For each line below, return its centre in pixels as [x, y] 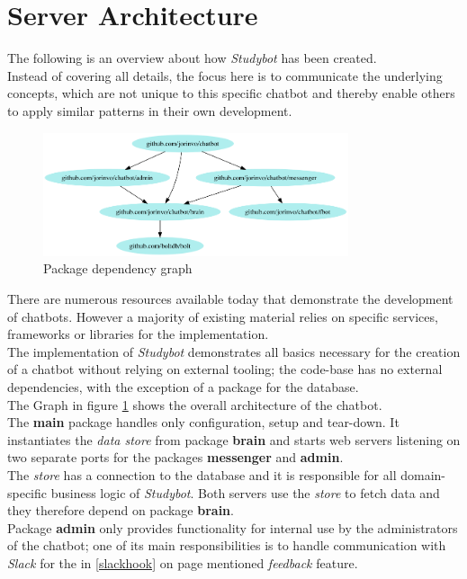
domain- [423, 474]
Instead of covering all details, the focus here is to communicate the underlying [225, 75]
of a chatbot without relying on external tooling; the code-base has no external [225, 369]
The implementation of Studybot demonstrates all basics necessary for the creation [234, 351]
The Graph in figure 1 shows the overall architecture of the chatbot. [195, 404]
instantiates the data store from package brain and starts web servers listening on [234, 439]
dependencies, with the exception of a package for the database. [183, 386]
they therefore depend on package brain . [121, 510]
